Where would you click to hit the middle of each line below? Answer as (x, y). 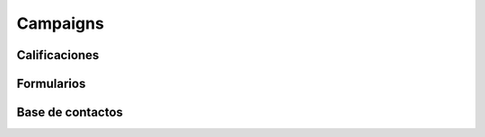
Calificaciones (58, 55)
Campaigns (61, 23)
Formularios (51, 84)
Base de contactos (70, 112)
